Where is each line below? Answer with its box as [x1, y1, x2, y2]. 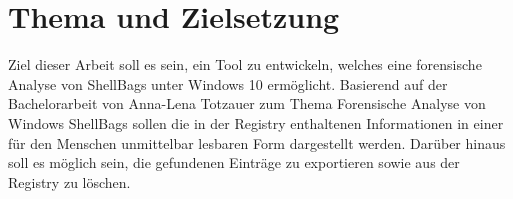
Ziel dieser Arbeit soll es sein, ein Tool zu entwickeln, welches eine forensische [8, 54, 482, 75]
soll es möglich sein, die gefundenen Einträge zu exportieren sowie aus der [8, 152, 460, 173]
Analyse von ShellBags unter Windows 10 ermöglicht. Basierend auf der [8, 73, 448, 94]
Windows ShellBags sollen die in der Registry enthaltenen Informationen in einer [8, 112, 504, 133]
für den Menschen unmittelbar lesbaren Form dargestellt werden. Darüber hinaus [8, 132, 506, 153]
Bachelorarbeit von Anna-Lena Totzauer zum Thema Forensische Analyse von [8, 93, 486, 114]
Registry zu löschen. [8, 171, 131, 192]
